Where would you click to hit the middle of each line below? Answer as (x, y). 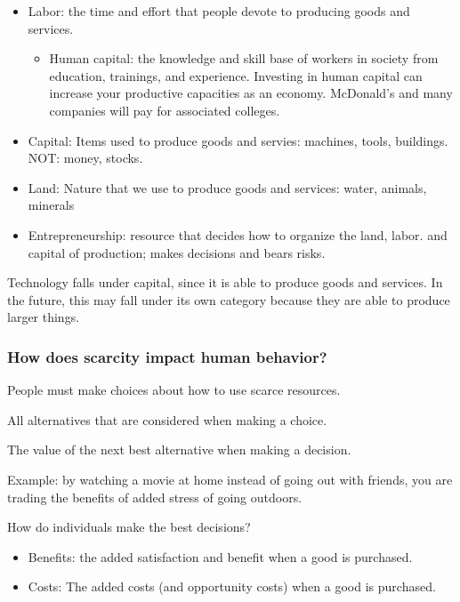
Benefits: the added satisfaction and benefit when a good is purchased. (220, 556)
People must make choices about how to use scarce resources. (174, 390)
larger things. (44, 317)
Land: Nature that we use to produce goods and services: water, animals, (227, 187)
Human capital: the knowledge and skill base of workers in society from (244, 58)
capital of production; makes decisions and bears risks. (177, 252)
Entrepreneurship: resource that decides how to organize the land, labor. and (238, 234)
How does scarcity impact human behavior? (167, 356)
